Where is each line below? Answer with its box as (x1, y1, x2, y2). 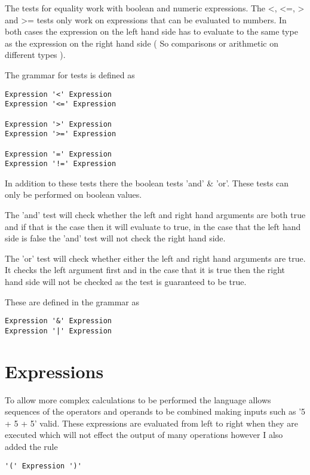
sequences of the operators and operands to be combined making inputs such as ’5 (5, 405, 306, 418)
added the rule (5, 440, 58, 452)
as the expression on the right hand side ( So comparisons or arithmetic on (5, 36, 278, 49)
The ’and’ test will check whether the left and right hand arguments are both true (5, 209, 306, 220)
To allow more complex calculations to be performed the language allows (5, 393, 271, 406)
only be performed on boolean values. (5, 188, 142, 201)
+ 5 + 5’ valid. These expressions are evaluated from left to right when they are (5, 416, 298, 429)
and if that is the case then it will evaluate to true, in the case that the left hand (5, 220, 301, 232)
